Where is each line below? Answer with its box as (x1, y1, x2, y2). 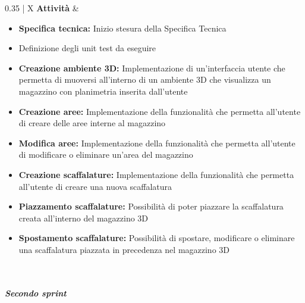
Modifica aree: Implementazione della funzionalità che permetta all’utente (18, 136, 295, 149)
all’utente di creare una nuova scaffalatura (18, 180, 172, 192)
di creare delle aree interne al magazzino (18, 117, 166, 129)
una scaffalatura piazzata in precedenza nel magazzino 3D (18, 243, 230, 255)
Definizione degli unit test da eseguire (18, 42, 156, 54)
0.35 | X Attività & (5, 2, 79, 14)
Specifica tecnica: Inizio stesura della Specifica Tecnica (18, 21, 227, 34)
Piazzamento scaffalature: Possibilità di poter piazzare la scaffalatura (18, 200, 284, 213)
